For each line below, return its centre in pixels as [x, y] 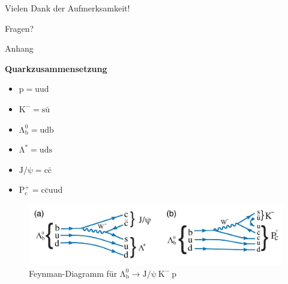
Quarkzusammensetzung [56, 68]
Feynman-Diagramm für [73, 273]
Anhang [19, 48]
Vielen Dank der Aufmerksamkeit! [67, 8]
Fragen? [19, 28]
